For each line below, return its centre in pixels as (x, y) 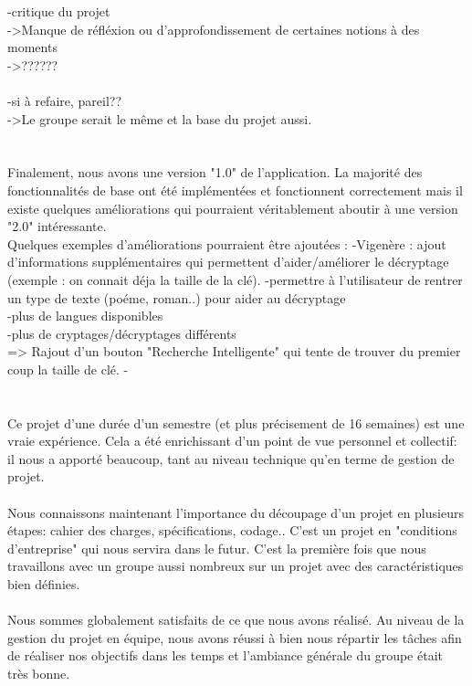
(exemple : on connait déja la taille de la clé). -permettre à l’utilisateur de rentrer (235, 279)
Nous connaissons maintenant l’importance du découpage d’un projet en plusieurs (236, 512)
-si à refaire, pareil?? (65, 100)
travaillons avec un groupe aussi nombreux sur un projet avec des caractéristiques (236, 566)
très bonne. (39, 673)
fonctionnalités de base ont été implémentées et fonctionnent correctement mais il (235, 190)
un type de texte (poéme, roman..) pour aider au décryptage (177, 297)
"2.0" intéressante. (57, 226)
